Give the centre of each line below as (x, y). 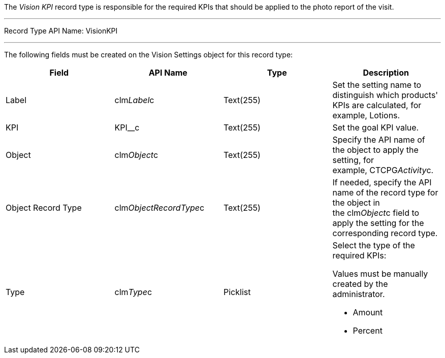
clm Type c (133, 292)
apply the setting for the (378, 223)
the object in (356, 203)
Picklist (237, 292)
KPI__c (127, 127)
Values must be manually (380, 274)
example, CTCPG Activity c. (383, 170)
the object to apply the (375, 150)
